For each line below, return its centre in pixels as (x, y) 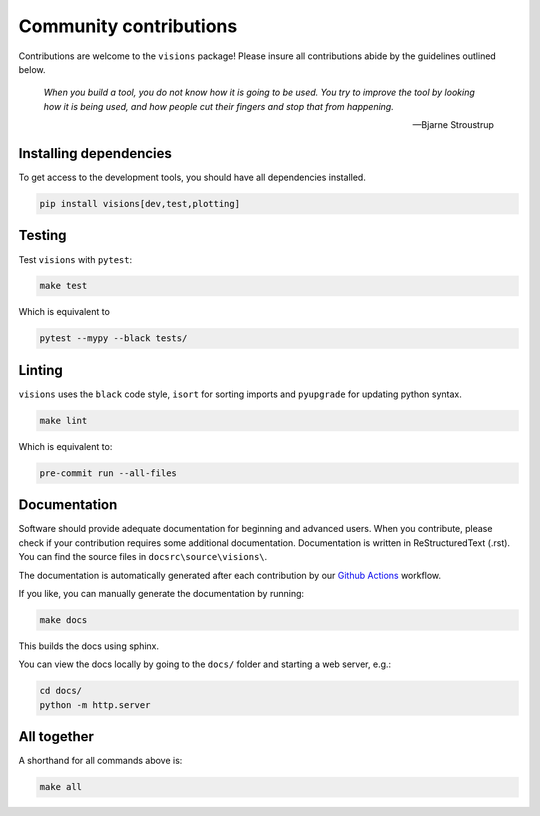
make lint (63, 420)
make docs (63, 619)
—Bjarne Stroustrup (453, 125)
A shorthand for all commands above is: (100, 761)
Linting (41, 370)
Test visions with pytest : (75, 259)
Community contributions (128, 26)
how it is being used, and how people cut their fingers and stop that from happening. (218, 106)
